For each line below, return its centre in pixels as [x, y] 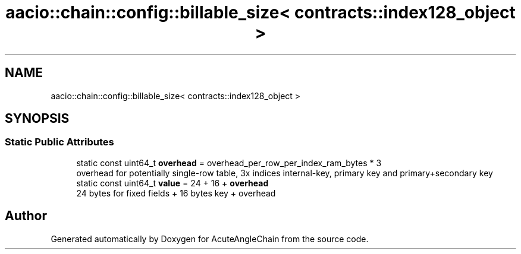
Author [26, 216]
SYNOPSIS [37, 119]
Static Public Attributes [59, 142]
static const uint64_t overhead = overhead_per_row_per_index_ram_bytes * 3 [229, 163]
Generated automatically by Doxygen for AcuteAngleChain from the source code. [210, 239]
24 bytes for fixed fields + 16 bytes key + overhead [176, 193]
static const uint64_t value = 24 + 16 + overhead [172, 183]
